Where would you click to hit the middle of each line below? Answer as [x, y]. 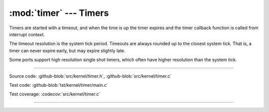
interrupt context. [27, 34]
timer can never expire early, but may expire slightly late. [67, 51]
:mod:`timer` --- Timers [59, 13]
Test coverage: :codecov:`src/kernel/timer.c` [55, 94]
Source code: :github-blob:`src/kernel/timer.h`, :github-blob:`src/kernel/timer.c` [90, 76]
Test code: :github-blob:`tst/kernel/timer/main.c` [59, 85]
